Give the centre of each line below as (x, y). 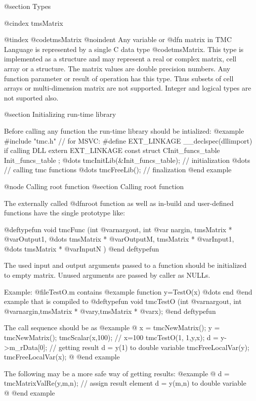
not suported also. (31, 97)
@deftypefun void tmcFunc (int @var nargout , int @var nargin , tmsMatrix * (118, 229)
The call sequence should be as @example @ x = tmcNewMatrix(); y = (112, 327)
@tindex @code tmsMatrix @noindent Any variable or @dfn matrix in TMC (118, 39)
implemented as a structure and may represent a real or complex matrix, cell (120, 59)
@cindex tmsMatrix (34, 23)
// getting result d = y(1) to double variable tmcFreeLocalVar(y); (149, 347)
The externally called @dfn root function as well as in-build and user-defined (119, 203)
